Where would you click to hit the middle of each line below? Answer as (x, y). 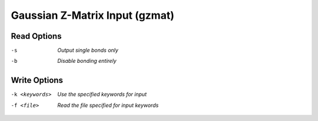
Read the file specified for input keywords (108, 105)
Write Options (37, 80)
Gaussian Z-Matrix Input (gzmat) (93, 15)
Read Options (36, 36)
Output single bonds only (88, 51)
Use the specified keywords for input (102, 95)
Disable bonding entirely (87, 61)
